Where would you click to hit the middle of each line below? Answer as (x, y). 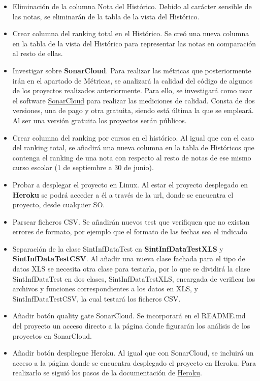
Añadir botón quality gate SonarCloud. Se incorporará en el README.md (129, 316)
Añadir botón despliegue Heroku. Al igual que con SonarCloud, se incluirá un (133, 353)
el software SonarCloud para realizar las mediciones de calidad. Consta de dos (134, 100)
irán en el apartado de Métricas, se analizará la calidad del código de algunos (133, 80)
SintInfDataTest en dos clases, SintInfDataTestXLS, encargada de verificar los (134, 278)
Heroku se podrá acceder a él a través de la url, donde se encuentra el (123, 194)
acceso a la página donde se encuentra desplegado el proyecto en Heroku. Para (134, 362)
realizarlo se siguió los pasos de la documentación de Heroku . (107, 373)
